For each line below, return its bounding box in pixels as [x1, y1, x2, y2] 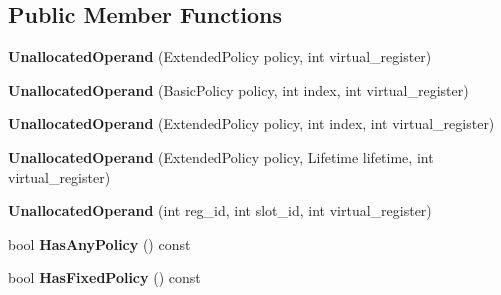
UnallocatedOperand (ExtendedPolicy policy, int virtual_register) [8, 46, 432, 67]
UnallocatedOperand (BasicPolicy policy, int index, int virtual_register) [8, 79, 469, 100]
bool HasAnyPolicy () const [8, 233, 191, 254]
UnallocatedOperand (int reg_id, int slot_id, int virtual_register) [8, 200, 432, 221]
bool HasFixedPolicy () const [8, 267, 201, 288]
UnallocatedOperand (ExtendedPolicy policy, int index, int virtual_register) [8, 113, 495, 134]
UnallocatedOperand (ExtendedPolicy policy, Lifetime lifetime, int [8, 146, 434, 167]
